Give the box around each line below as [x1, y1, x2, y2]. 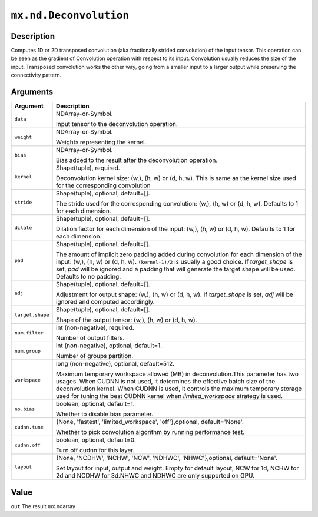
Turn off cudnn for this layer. [56, 446, 135, 455]
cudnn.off [14, 442, 41, 448]
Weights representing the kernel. [56, 138, 147, 147]
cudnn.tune [14, 424, 44, 430]
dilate [14, 224, 32, 231]
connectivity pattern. [11, 71, 62, 79]
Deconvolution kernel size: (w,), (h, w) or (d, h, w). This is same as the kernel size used [56, 174, 297, 183]
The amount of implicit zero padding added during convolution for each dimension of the [56, 250, 303, 258]
